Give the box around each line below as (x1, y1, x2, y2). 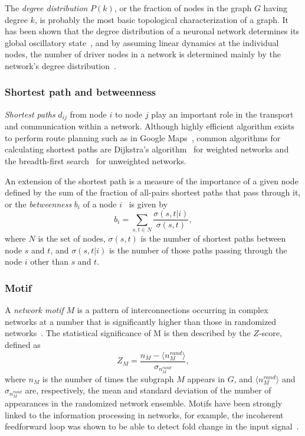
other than (30, 255, 68, 268)
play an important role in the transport (151, 108, 294, 120)
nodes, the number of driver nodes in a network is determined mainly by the (5, 48, 281, 60)
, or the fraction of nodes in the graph (114, 2, 252, 14)
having (263, 2, 288, 14)
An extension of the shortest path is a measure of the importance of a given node (5, 174, 299, 187)
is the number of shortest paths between (140, 232, 286, 245)
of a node (83, 197, 117, 210)
